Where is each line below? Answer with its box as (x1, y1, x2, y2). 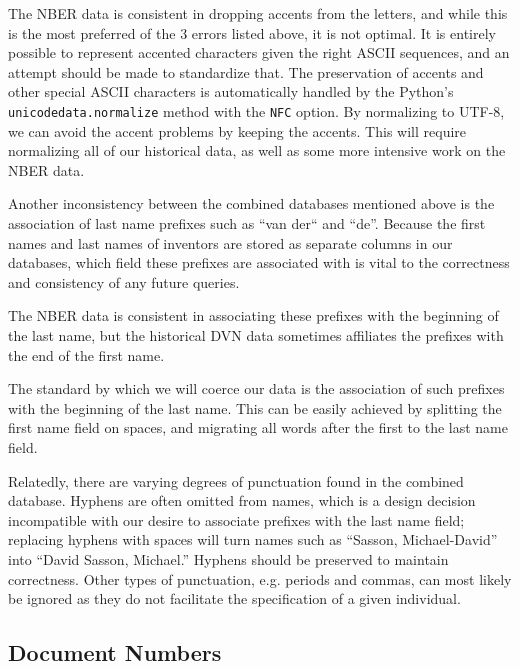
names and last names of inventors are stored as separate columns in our (8, 232, 453, 253)
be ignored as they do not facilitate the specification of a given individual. (8, 588, 461, 609)
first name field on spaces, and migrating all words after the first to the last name (8, 417, 508, 438)
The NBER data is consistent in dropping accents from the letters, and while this (8, 3, 508, 23)
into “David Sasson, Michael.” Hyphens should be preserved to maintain (8, 548, 449, 569)
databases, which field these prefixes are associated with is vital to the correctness (8, 252, 510, 273)
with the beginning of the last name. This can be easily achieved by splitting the (8, 397, 502, 418)
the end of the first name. (8, 344, 165, 365)
